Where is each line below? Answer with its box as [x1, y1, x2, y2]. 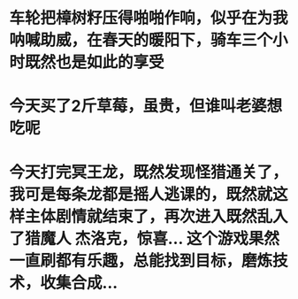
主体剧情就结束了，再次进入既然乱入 [25, 206, 289, 226]
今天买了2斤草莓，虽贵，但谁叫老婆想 [9, 96, 283, 116]
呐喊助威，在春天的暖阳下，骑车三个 [9, 30, 273, 50]
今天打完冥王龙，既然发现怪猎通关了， [9, 162, 289, 182]
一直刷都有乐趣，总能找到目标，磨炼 [9, 250, 273, 271]
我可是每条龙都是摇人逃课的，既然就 [9, 184, 273, 204]
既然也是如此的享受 [25, 52, 165, 73]
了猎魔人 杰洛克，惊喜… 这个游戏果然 [9, 228, 280, 249]
